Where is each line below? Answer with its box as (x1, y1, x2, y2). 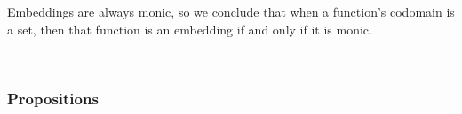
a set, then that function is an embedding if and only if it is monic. (7, 19, 372, 38)
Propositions (7, 87, 99, 109)
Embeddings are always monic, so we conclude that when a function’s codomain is (7, 3, 455, 20)
